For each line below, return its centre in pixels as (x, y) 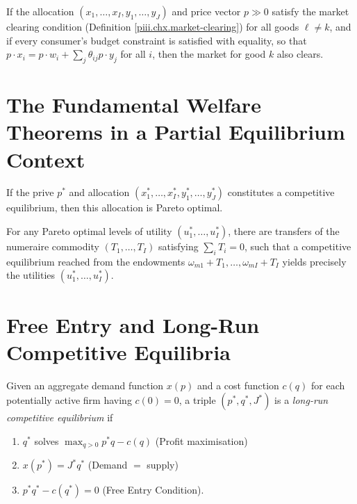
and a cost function (238, 385)
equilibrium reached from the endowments (96, 261)
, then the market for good (209, 54)
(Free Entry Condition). (153, 490)
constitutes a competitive (281, 192)
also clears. (300, 54)
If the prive (30, 192)
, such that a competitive (298, 246)
